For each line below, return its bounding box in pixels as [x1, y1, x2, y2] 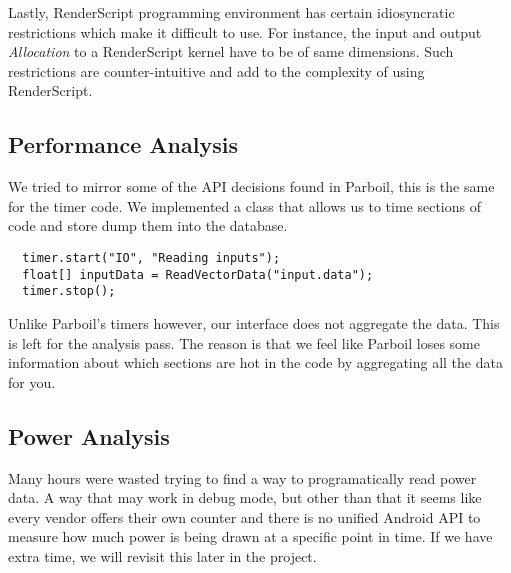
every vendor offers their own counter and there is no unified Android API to [8, 506, 481, 527]
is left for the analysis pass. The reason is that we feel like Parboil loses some [8, 332, 480, 353]
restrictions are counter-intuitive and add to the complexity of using [8, 60, 425, 81]
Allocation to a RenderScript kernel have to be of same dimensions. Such [8, 41, 454, 62]
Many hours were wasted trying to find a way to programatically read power [8, 467, 477, 488]
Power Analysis [8, 420, 170, 451]
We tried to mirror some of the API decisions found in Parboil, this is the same [8, 176, 495, 197]
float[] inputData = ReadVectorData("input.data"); [22, 267, 374, 282]
